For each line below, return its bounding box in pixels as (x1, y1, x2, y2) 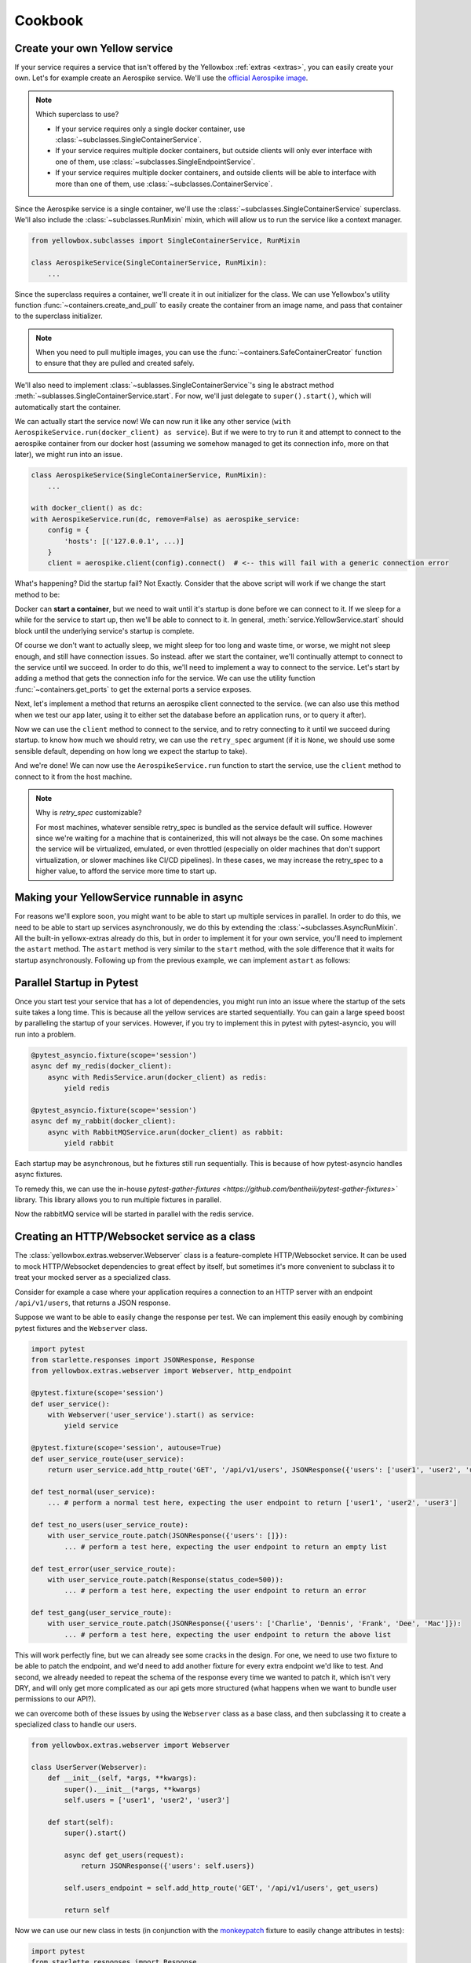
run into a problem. (14, 1029, 76, 1039)
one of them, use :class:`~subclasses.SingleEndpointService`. (55, 157, 255, 166)
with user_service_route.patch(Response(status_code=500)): (47, 1575, 284, 1584)
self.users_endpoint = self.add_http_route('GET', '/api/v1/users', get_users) (64, 1884, 379, 1892)
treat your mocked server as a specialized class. (14, 1273, 171, 1282)
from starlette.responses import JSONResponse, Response (31, 1355, 255, 1365)
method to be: (14, 590, 60, 599)
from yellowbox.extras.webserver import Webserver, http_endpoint (31, 1366, 292, 1376)
